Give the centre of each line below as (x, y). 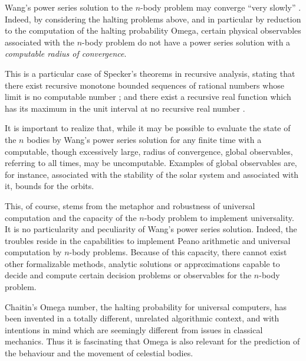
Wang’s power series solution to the (69, 7)
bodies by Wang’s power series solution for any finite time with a (144, 139)
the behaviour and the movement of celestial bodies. (99, 353)
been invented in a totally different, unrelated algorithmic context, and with (142, 318)
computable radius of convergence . (66, 53)
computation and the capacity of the (71, 217)
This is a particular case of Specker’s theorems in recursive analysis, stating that (150, 73)
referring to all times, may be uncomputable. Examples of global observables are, (151, 163)
